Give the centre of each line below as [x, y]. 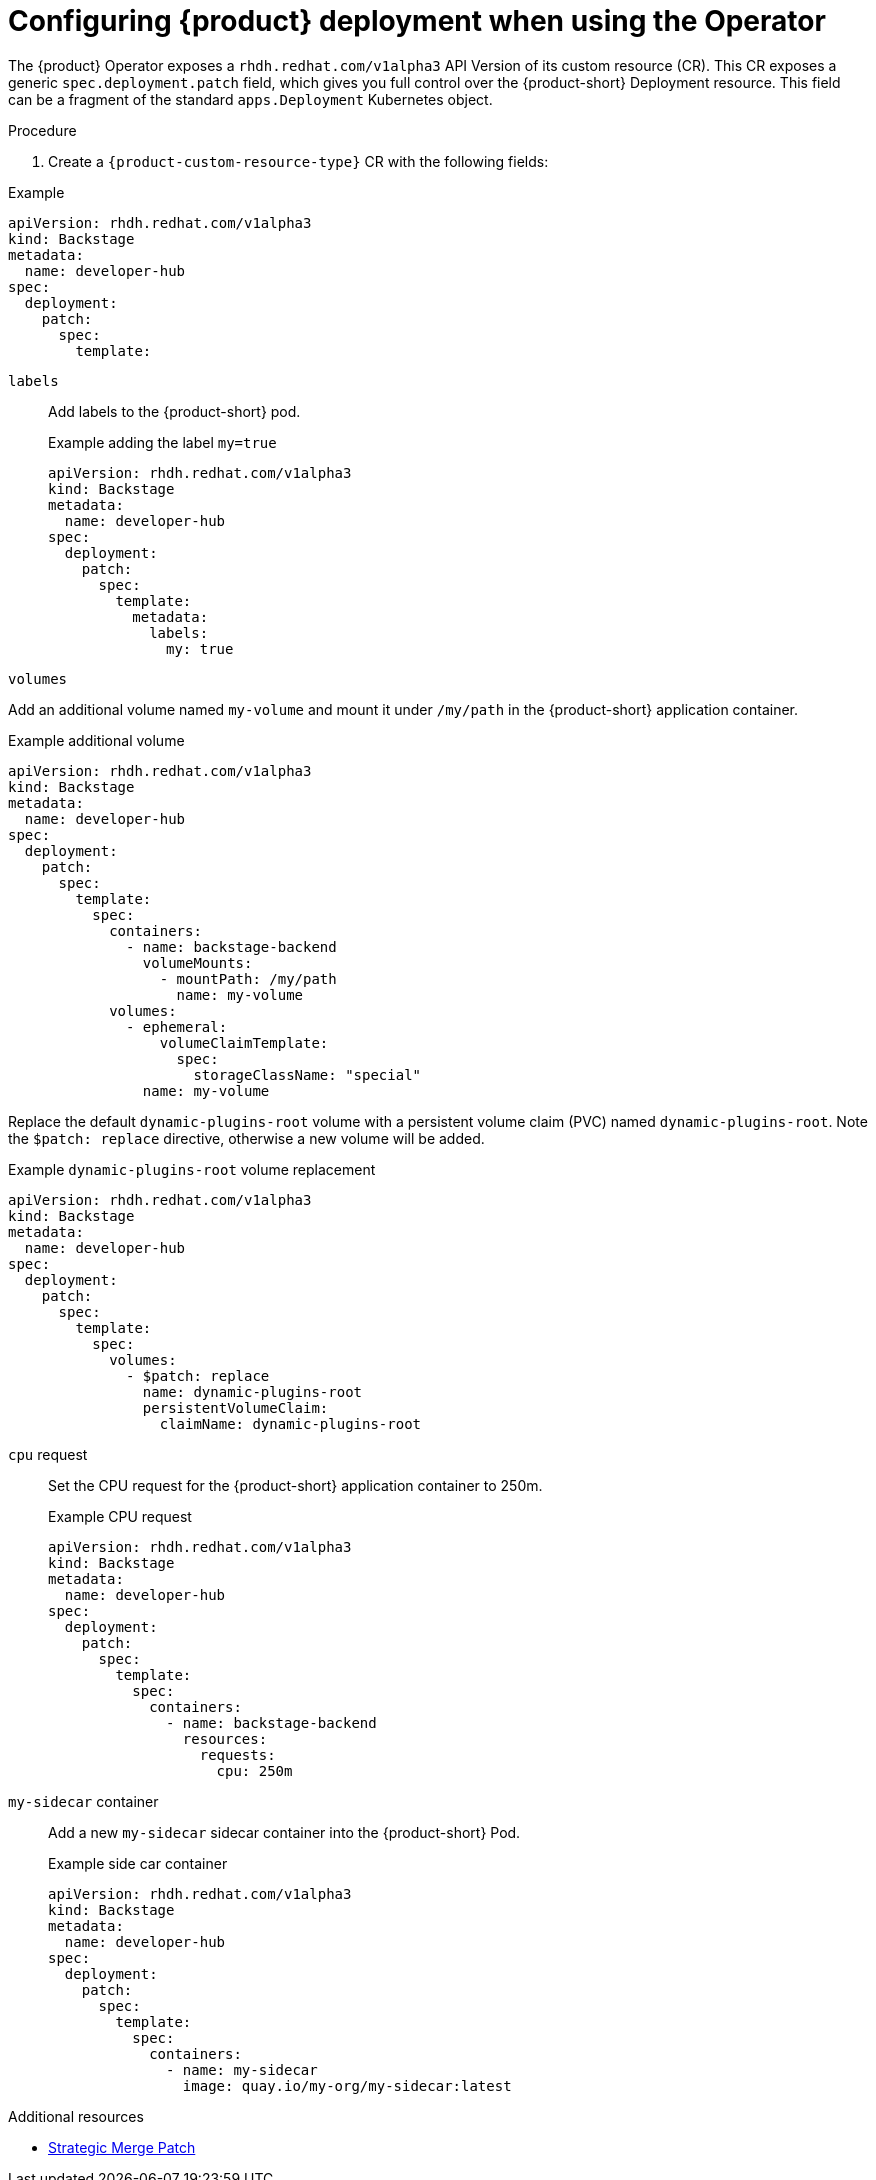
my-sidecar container [83, 1801]
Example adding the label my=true [162, 442]
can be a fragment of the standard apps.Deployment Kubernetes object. [250, 99]
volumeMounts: [197, 962]
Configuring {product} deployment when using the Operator [417, 21]
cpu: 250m [254, 1770]
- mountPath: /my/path [248, 978]
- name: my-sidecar [242, 2069]
